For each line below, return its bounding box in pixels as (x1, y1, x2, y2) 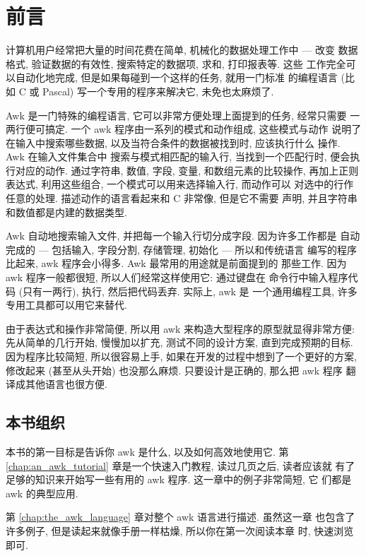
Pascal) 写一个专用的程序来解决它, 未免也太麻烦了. (42, 83, 274, 98)
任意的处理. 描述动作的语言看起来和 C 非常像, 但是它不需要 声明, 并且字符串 (6, 191, 358, 206)
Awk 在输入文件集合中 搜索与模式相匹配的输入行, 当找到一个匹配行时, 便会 (6, 149, 350, 164)
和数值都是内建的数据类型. (6, 204, 127, 219)
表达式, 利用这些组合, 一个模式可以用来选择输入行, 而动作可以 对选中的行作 (6, 177, 354, 191)
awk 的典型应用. (6, 485, 78, 500)
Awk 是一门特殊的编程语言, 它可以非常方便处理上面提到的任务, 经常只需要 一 (6, 107, 360, 122)
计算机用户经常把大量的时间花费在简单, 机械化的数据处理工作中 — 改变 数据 (6, 42, 358, 57)
